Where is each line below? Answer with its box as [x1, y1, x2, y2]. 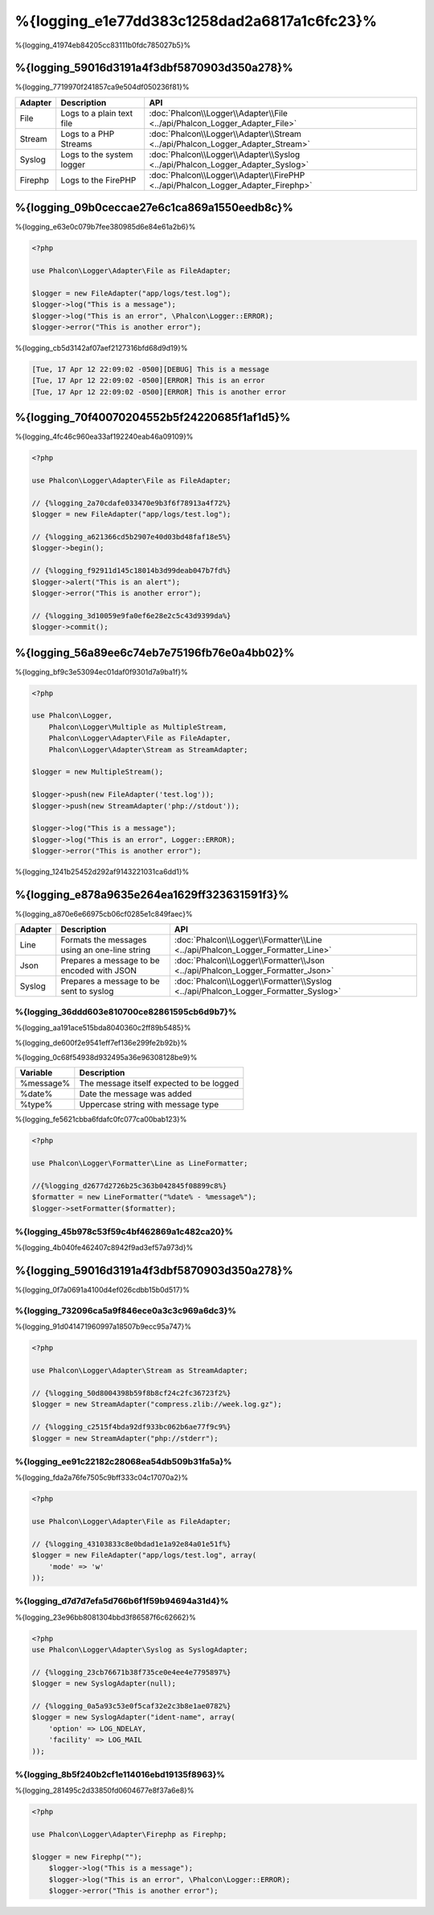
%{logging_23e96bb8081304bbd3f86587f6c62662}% [14, 1612, 197, 1622]
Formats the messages [60, 935, 148, 946]
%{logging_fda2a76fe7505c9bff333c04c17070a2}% [14, 1473, 189, 1483]
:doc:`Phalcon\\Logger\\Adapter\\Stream [149, 128, 301, 139]
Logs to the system [60, 149, 133, 160]
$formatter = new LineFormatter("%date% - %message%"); [31, 1192, 257, 1202]
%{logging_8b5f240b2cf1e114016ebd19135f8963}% [14, 1768, 225, 1780]
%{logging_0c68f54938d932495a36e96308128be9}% [14, 1052, 198, 1062]
